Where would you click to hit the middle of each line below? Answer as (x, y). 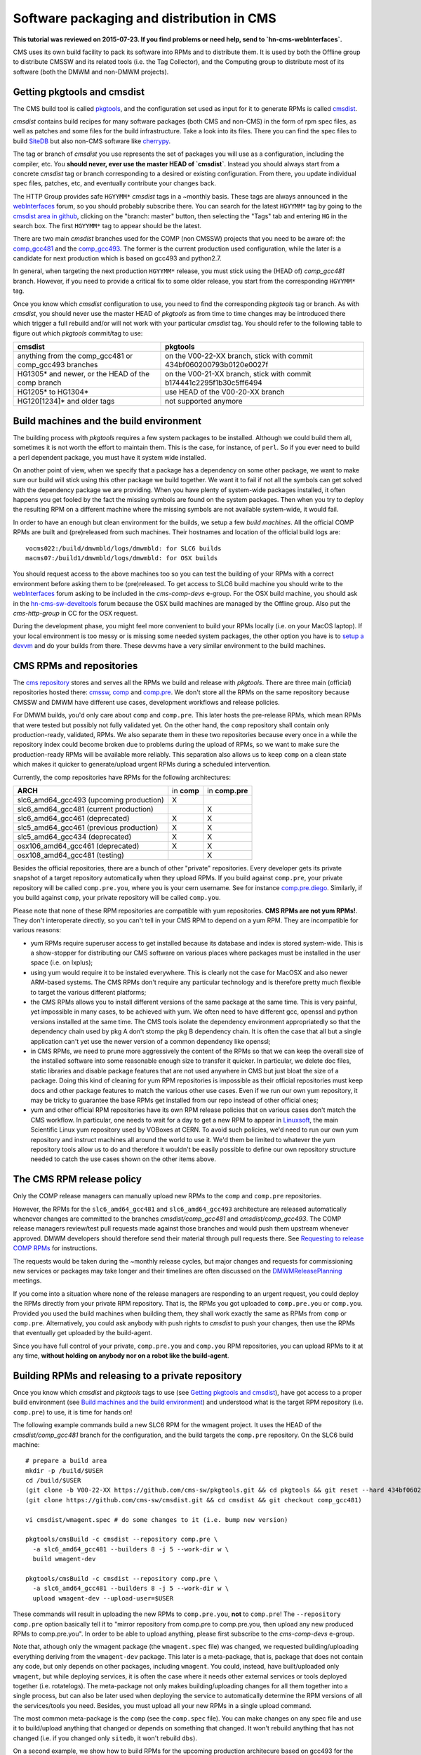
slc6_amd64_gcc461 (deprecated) (73, 818)
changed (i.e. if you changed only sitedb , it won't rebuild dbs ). (105, 1738)
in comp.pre (228, 790)
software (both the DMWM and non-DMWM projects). (91, 72)
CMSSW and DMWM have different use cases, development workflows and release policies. (146, 702)
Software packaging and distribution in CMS (145, 18)
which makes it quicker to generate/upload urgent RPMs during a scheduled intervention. (142, 764)
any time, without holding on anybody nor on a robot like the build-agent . (121, 1356)
